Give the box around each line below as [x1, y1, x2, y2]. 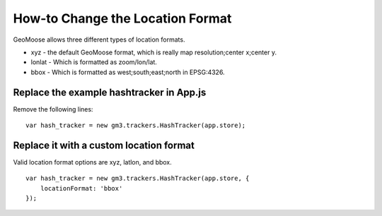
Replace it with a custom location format [13, 139, 195, 151]
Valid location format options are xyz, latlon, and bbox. [13, 157, 173, 166]
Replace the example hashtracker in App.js [13, 86, 207, 98]
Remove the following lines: [13, 104, 93, 113]
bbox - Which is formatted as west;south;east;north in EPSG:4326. [30, 68, 226, 76]
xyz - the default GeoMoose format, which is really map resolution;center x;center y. [30, 48, 277, 56]
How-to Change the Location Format [13, 11, 232, 26]
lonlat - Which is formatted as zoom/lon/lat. [30, 58, 157, 66]
